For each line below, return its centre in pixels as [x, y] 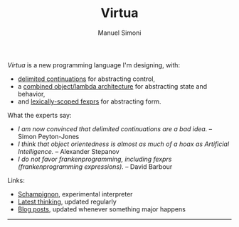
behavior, [31, 94]
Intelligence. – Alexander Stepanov [68, 151]
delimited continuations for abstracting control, [86, 79]
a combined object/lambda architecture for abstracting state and [112, 86]
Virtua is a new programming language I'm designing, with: [94, 65]
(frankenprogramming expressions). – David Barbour [95, 166]
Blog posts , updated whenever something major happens [102, 209]
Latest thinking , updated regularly [67, 201]
